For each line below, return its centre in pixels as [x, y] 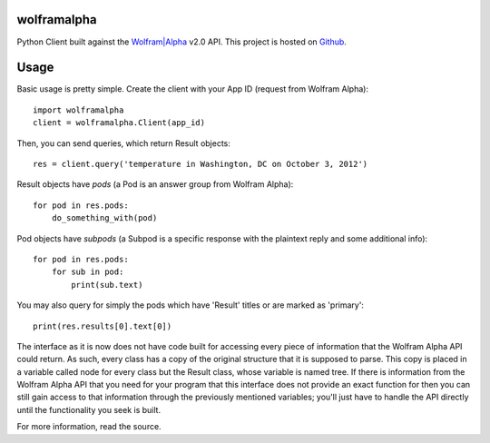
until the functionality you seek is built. [89, 409]
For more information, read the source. [89, 427]
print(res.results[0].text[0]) [103, 326]
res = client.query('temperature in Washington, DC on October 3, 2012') [201, 164]
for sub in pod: [88, 272]
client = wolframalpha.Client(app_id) [119, 123]
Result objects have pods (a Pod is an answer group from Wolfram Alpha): [155, 184]
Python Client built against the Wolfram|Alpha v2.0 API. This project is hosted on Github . [181, 42]
